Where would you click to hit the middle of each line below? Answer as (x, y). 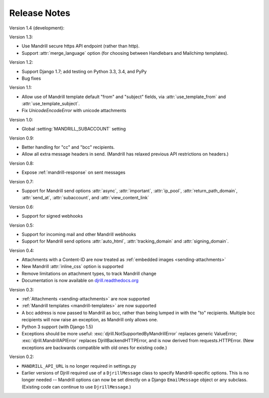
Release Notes (40, 13)
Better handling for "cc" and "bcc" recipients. (68, 147)
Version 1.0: (21, 120)
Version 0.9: (22, 138)
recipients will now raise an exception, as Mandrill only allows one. (90, 320)
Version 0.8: (22, 163)
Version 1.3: (21, 37)
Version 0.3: (22, 289)
